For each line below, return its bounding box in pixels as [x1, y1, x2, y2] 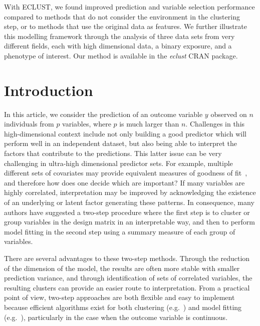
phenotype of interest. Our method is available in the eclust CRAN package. [4, 50, 238, 60]
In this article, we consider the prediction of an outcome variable [4, 108, 203, 119]
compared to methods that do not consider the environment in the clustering [4, 11, 240, 21]
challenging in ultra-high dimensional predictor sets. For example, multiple [4, 157, 233, 168]
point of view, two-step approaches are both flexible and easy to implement [4, 292, 235, 302]
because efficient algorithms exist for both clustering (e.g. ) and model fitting [4, 301, 242, 312]
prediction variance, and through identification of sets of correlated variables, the [4, 272, 252, 283]
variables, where [62, 118, 111, 129]
